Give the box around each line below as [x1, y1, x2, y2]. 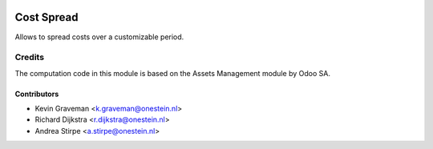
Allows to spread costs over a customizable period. [14, 32, 184, 42]
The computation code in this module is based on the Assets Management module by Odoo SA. [14, 68, 330, 78]
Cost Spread [14, 10, 79, 24]
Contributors [14, 89, 59, 99]
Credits [14, 52, 44, 63]
